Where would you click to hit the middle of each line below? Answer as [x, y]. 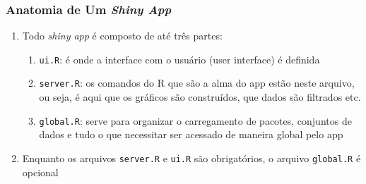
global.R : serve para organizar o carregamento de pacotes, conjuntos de [195, 120]
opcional [40, 172]
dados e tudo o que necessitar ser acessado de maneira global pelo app [191, 134]
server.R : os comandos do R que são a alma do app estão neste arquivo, [197, 83]
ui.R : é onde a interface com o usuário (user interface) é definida [179, 59]
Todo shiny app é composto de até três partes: [122, 36]
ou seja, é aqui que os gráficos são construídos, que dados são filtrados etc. [200, 97]
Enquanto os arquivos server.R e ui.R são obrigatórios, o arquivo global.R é [191, 158]
